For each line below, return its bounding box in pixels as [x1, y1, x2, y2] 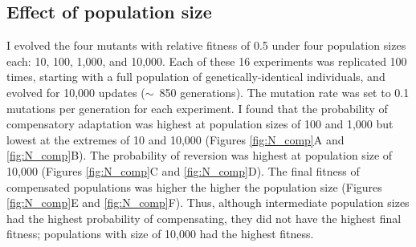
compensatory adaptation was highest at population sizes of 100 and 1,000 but [6, 115, 394, 132]
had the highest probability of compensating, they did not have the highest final [6, 209, 402, 226]
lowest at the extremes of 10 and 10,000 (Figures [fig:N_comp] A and [6, 131, 345, 148]
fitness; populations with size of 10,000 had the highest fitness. [6, 225, 314, 242]
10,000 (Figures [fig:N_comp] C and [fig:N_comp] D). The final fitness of [6, 162, 360, 179]
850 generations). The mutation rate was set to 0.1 [159, 83, 410, 100]
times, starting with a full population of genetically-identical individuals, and [6, 68, 385, 85]
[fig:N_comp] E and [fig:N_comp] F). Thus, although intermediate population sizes [6, 194, 410, 211]
